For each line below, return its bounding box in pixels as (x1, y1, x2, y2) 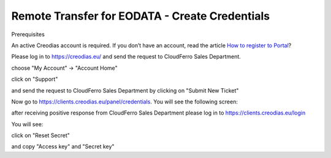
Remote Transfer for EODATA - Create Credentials (11, 9, 270, 23)
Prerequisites (11, 31, 45, 38)
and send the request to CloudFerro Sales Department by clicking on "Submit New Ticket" (11, 86, 239, 94)
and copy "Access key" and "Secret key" (11, 143, 115, 150)
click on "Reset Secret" (11, 132, 70, 139)
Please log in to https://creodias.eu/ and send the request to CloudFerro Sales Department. (11, 53, 242, 61)
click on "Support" (11, 75, 58, 83)
